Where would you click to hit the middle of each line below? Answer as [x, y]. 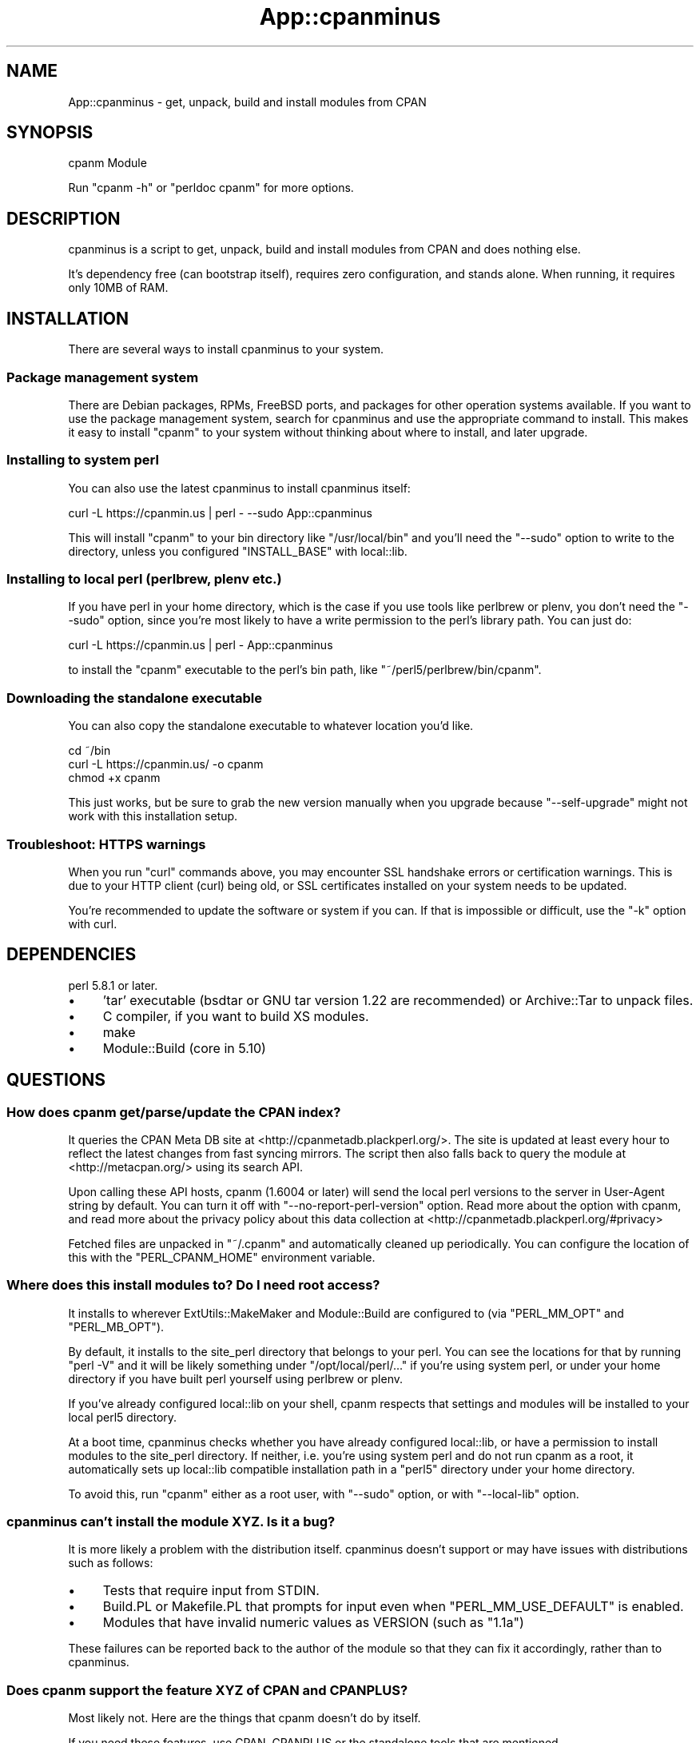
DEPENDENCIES [72, 955]
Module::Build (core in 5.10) [184, 1048]
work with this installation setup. [153, 816]
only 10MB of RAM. [118, 288]
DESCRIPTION [64, 218]
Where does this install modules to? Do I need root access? [193, 1285]
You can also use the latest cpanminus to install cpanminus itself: [239, 488]
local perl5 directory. [123, 1417]
